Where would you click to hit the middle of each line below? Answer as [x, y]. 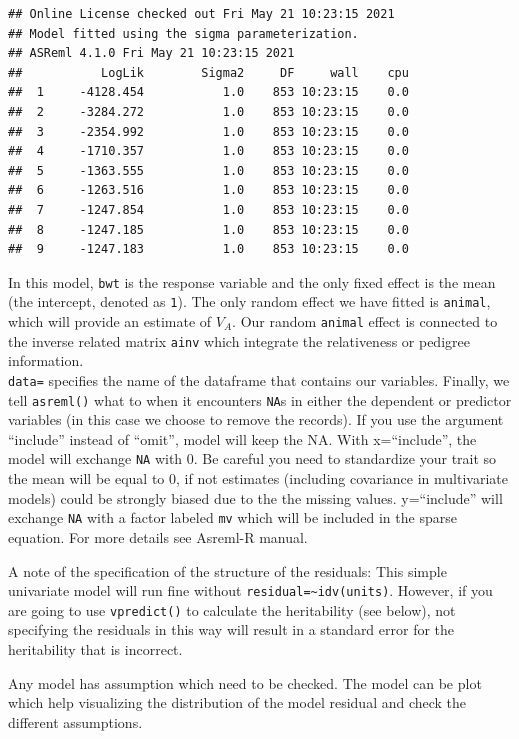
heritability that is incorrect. [95, 649]
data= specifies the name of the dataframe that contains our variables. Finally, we [259, 379]
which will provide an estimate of [110, 321]
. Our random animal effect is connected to [365, 321]
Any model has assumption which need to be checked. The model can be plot [245, 682]
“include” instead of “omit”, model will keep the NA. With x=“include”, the [242, 438]
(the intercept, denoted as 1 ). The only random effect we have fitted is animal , [249, 301]
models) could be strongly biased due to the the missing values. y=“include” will [255, 497]
